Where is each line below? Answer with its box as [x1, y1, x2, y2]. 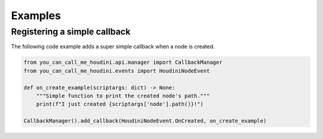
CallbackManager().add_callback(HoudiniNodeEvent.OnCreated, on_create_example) [23, 118, 267, 125]
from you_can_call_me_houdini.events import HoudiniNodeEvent [23, 67, 210, 74]
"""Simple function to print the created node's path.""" [36, 92, 210, 99]
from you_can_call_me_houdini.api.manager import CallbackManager [23, 59, 223, 66]
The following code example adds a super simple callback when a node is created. [11, 43, 215, 50]
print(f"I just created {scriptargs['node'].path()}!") [36, 101, 204, 107]
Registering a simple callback [11, 26, 131, 37]
